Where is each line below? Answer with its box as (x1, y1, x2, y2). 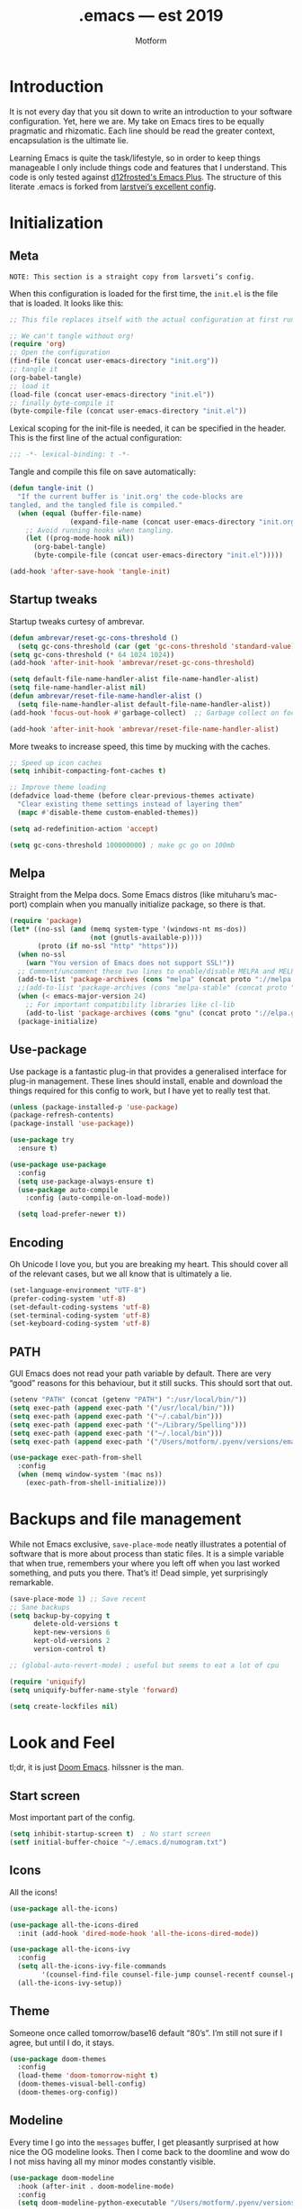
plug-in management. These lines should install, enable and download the (9, 1075, 283, 1086)
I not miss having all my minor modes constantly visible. (9, 2156, 216, 2167)
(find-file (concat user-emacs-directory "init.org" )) (9, 357, 219, 366)
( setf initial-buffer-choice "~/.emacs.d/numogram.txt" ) (9, 1838, 227, 1848)
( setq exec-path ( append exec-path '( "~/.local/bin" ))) (9, 1429, 223, 1438)
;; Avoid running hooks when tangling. (25, 525, 175, 534)
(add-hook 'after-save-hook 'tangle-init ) (9, 567, 171, 577)
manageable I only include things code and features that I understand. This (9, 161, 288, 172)
